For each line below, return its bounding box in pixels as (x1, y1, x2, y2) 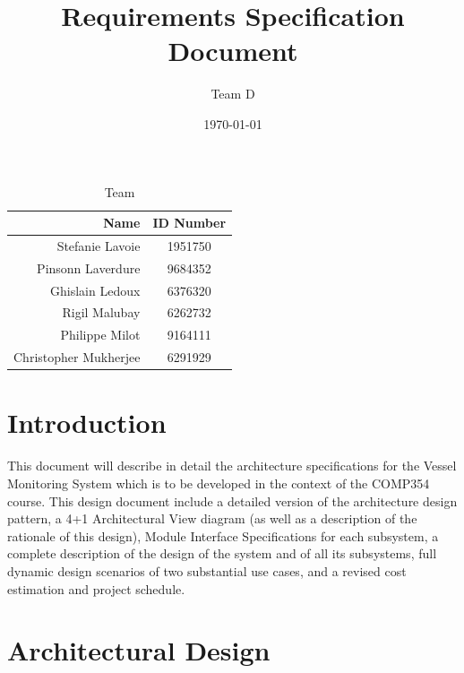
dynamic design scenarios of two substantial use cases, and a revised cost (7, 561, 407, 580)
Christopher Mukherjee (13, 348, 141, 367)
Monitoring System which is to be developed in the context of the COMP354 (7, 473, 430, 492)
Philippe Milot (60, 325, 141, 344)
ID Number (152, 213, 227, 232)
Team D (211, 84, 255, 103)
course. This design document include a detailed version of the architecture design (7, 491, 458, 510)
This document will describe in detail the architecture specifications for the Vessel (7, 456, 457, 475)
